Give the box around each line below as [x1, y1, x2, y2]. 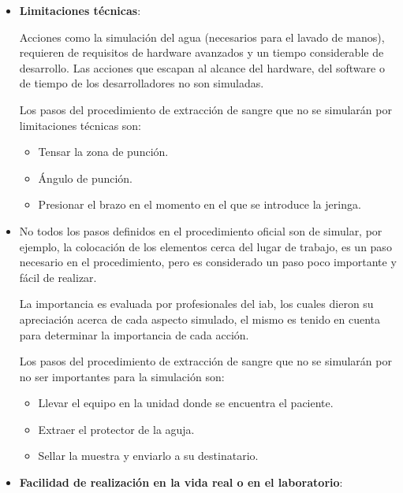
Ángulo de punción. [38, 169, 133, 186]
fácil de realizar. [19, 269, 97, 285]
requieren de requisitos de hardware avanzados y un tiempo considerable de [19, 44, 384, 61]
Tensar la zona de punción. [38, 143, 169, 160]
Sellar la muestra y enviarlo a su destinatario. [38, 447, 259, 464]
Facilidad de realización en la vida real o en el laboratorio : [19, 474, 343, 491]
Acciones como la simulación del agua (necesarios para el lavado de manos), [19, 28, 385, 45]
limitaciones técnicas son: [19, 117, 142, 133]
